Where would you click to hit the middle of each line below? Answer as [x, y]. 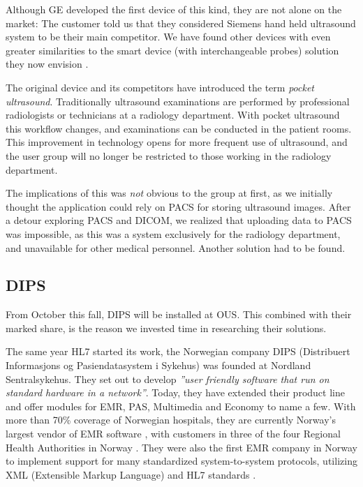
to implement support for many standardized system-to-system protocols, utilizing [181, 461]
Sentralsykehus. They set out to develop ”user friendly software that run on [168, 379]
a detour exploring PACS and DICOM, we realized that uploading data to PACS [179, 220]
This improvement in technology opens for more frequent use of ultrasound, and [177, 142]
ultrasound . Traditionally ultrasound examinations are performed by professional [178, 101]
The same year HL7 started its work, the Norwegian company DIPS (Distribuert [178, 351]
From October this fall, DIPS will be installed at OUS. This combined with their [179, 314]
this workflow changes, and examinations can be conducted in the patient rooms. [179, 128]
